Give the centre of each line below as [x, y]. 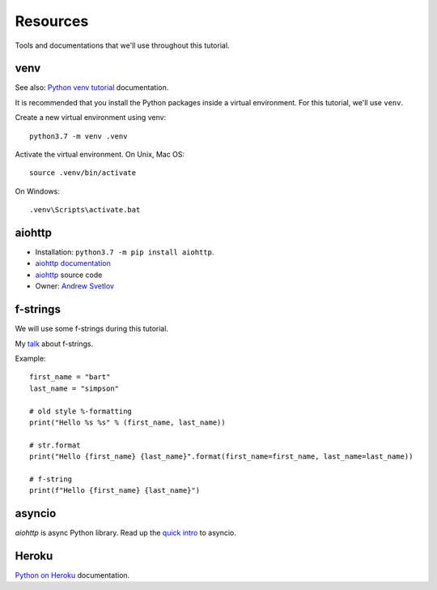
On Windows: [37, 191]
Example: [30, 358]
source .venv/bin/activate [83, 173]
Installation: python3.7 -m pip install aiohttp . [125, 252]
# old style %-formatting [81, 411]
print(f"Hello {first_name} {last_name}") [115, 491]
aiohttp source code [69, 275]
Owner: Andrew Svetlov [75, 286]
